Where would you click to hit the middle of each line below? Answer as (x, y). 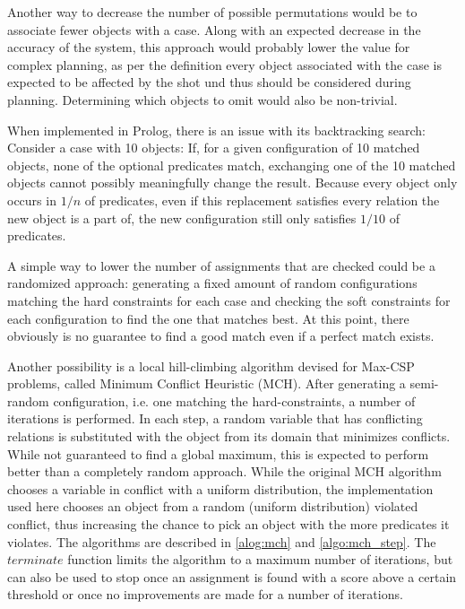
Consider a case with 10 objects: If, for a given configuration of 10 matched (214, 148)
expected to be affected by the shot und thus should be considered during (209, 82)
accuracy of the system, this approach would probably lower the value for (209, 47)
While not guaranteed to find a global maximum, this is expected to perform (218, 453)
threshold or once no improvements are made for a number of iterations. (205, 594)
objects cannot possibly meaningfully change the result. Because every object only (232, 183)
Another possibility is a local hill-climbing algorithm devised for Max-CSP (211, 365)
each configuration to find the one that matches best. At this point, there (208, 318)
